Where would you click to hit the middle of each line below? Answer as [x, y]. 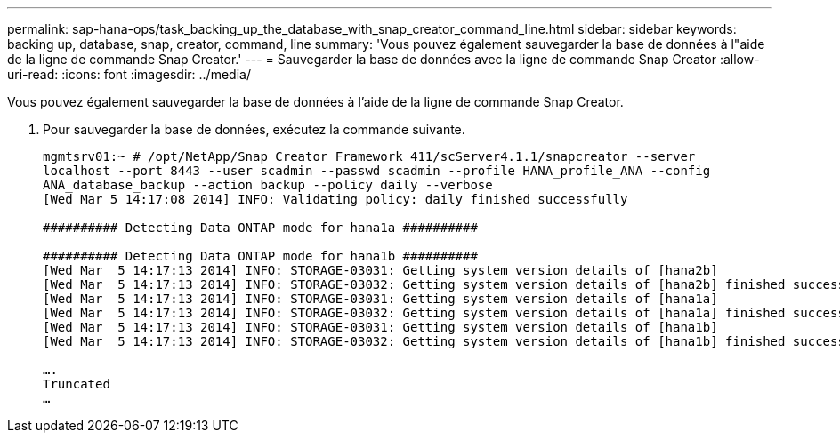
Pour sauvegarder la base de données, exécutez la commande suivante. [254, 129]
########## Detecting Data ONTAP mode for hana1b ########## [260, 256]
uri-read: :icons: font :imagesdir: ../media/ [129, 74]
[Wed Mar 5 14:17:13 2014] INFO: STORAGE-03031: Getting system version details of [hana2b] [380, 270]
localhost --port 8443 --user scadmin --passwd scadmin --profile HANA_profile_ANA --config [377, 171]
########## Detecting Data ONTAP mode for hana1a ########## [260, 228]
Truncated [77, 384]
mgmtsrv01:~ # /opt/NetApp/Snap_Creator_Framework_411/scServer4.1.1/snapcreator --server [369, 156]
